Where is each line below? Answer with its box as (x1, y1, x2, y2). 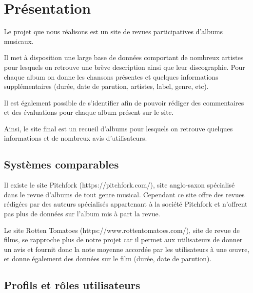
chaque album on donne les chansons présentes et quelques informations (4, 71, 218, 82)
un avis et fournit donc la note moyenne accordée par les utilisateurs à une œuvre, (4, 244, 250, 254)
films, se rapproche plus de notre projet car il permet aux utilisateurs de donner (4, 234, 243, 245)
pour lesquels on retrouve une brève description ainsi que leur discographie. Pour (4, 62, 245, 72)
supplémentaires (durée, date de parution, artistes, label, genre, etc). (4, 81, 209, 91)
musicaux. (4, 36, 34, 46)
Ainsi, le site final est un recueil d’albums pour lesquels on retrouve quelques (4, 123, 233, 133)
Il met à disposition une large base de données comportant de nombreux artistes (4, 52, 244, 63)
